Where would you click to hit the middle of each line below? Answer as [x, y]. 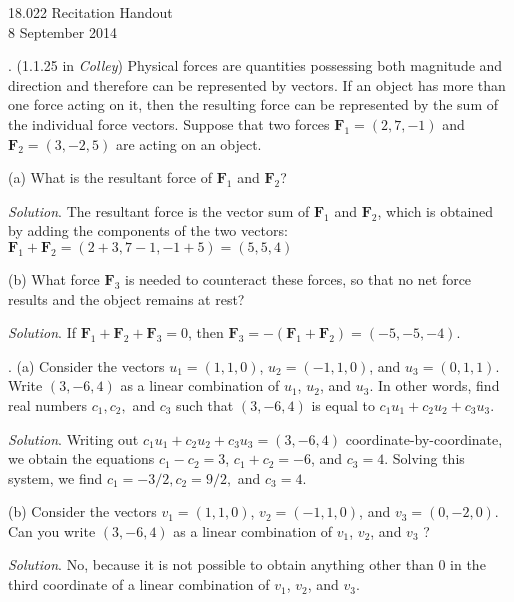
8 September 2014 [62, 31]
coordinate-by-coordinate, [424, 438]
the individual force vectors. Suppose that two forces [169, 123]
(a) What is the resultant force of [110, 177]
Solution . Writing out [73, 438]
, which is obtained [435, 210]
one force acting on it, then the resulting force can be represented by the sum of [253, 104]
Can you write [52, 530]
